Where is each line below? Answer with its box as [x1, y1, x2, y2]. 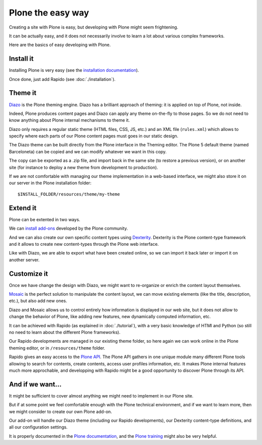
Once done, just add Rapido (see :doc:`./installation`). [9, 76, 116, 82]
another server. [9, 257, 40, 263]
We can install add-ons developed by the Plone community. [9, 225, 128, 231]
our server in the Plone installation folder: [9, 180, 92, 186]
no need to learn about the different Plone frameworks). [9, 329, 121, 335]
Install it [9, 55, 34, 63]
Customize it [9, 270, 49, 278]
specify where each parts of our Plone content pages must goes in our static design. [9, 133, 179, 139]
